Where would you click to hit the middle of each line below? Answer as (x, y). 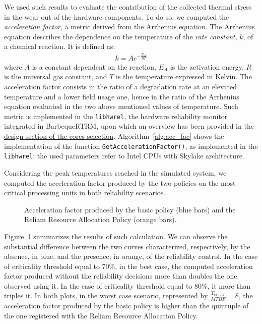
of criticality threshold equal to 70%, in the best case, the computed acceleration (128, 266)
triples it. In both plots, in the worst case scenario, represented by (106, 295)
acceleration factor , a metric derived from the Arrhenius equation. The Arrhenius (129, 26)
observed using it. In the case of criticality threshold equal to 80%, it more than (127, 285)
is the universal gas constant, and (56, 76)
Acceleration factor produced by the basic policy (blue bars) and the (130, 209)
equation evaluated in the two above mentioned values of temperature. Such (121, 106)
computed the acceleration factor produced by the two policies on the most (120, 182)
